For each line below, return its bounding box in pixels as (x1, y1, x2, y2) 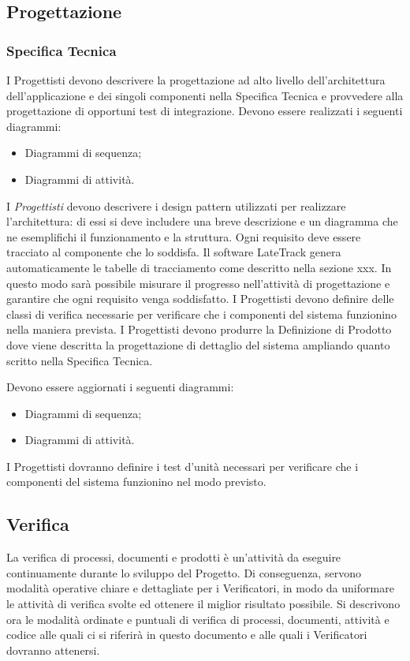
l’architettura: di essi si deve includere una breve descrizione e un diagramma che (6, 213, 398, 230)
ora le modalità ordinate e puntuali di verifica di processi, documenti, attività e (6, 611, 389, 627)
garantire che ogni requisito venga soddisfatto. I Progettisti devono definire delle (6, 290, 394, 307)
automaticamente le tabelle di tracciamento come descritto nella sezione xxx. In (6, 259, 392, 275)
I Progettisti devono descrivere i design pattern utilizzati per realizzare (6, 197, 346, 214)
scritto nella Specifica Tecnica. (6, 352, 153, 368)
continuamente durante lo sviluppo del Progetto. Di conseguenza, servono (6, 564, 361, 581)
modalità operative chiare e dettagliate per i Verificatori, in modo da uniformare (6, 580, 394, 596)
